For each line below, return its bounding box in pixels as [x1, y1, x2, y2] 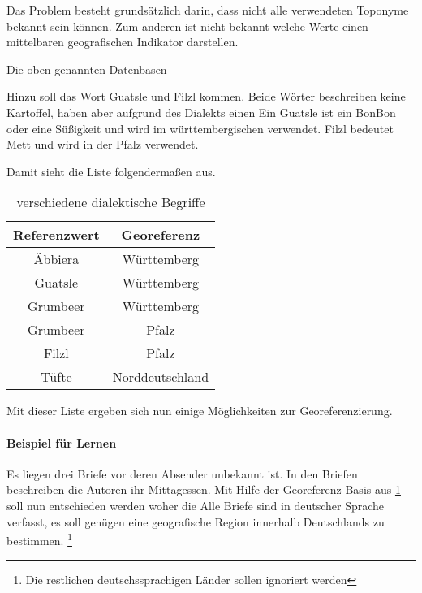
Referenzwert [13, 225, 100, 245]
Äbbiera [33, 249, 80, 269]
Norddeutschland [112, 367, 209, 387]
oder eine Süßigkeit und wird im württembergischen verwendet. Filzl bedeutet [6, 119, 394, 136]
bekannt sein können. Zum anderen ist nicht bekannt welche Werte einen [6, 17, 368, 34]
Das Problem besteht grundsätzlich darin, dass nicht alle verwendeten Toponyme [6, 2, 409, 18]
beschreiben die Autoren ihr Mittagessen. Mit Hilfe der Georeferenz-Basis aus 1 [6, 481, 401, 498]
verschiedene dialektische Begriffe [16, 193, 205, 212]
